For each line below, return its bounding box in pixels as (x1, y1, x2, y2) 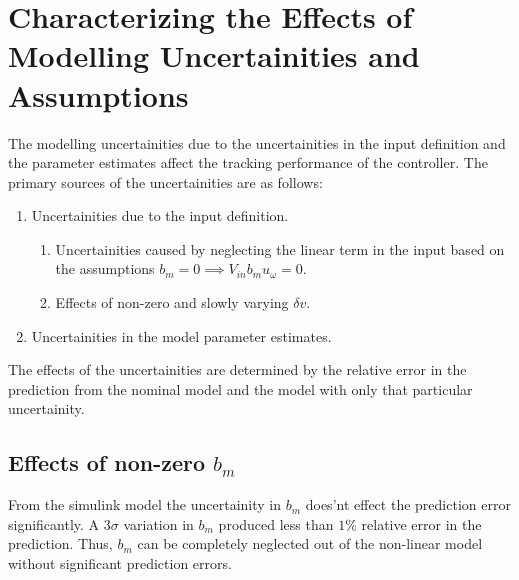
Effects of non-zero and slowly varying (55, 292, 289, 313)
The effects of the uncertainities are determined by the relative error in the (8, 359, 467, 380)
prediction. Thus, (8, 533, 113, 554)
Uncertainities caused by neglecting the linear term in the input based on (55, 238, 505, 259)
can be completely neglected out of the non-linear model (137, 533, 483, 554)
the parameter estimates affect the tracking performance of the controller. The (8, 152, 488, 173)
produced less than (218, 513, 334, 534)
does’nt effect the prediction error (305, 494, 511, 515)
